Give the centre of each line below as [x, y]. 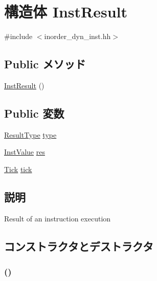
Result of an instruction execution [58, 218]
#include [18, 36]
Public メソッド [45, 64]
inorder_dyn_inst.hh [77, 36]
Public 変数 [34, 113]
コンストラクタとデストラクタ [79, 246]
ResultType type [30, 134]
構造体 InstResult [66, 12]
